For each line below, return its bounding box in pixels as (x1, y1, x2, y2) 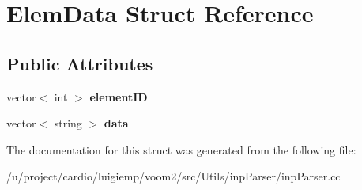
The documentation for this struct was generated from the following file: (6, 141, 356, 158)
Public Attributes (6, 51, 153, 75)
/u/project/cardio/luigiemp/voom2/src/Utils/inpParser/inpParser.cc (6, 168, 341, 184)
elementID (89, 88, 148, 104)
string (54, 115, 82, 131)
